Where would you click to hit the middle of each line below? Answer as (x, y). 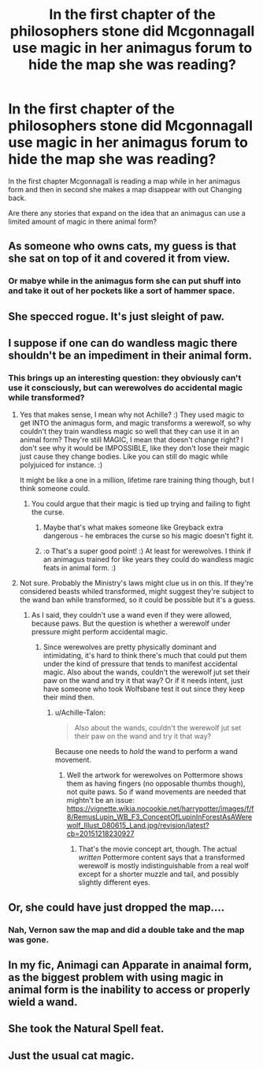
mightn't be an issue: (101, 801)
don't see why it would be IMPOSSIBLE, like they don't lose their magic (135, 448)
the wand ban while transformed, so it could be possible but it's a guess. (137, 600)
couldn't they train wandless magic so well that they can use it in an (129, 432)
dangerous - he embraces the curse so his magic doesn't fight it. (148, 536)
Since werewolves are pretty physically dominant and (130, 647)
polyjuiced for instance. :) (61, 465)
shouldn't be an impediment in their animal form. (130, 356)
